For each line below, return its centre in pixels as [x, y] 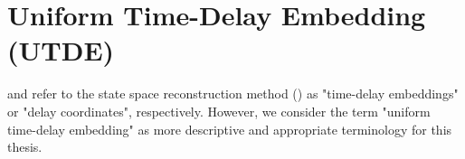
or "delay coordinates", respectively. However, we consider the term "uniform [219, 111]
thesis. [25, 147]
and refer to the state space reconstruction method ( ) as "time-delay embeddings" [233, 94]
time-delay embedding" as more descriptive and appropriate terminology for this [230, 129]
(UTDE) [61, 50]
